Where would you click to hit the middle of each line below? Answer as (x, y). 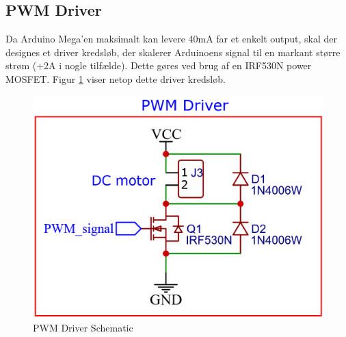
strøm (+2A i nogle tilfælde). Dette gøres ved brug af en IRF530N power (159, 65)
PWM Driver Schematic (83, 328)
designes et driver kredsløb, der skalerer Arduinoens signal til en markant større (173, 52)
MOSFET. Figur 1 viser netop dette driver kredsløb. (116, 78)
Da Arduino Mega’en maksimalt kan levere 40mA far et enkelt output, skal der (172, 39)
